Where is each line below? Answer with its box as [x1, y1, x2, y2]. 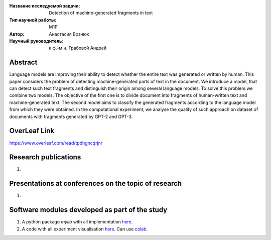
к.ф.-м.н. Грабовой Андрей [49, 45, 107, 51]
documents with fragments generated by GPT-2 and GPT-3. [9, 113, 133, 119]
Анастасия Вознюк [49, 31, 90, 37]
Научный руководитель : [9, 38, 64, 44]
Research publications [9, 153, 81, 162]
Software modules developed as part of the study [9, 206, 168, 214]
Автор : [9, 31, 25, 37]
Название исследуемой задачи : [9, 3, 80, 9]
